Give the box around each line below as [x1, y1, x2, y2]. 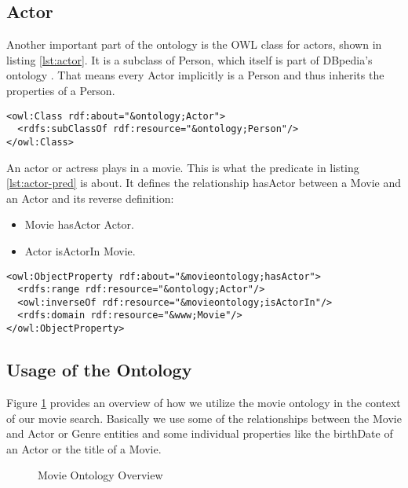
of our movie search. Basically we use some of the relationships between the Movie [6, 409, 402, 426]
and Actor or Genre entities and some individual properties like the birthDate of [6, 425, 393, 442]
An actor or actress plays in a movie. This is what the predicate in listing [6, 159, 359, 175]
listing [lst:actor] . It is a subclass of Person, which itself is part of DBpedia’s [6, 51, 373, 68]
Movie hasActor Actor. [24, 216, 134, 233]
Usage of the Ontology [6, 358, 192, 382]
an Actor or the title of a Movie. [6, 440, 162, 457]
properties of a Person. [6, 82, 115, 98]
